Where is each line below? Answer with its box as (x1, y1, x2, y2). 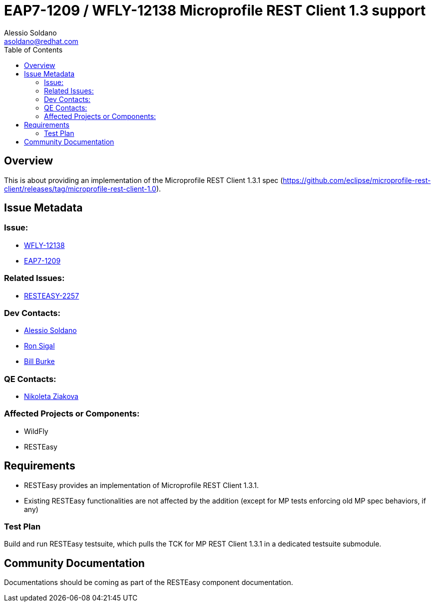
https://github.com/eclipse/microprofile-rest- (283, 175, 431, 184)
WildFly (24, 426, 48, 435)
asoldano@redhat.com (4, 36, 78, 45)
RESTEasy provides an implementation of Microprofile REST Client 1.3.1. (24, 480, 259, 489)
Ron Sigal (24, 341, 55, 350)
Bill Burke (24, 357, 55, 366)
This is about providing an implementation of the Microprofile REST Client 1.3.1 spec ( (4, 175, 283, 184)
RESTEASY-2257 (24, 291, 79, 300)
